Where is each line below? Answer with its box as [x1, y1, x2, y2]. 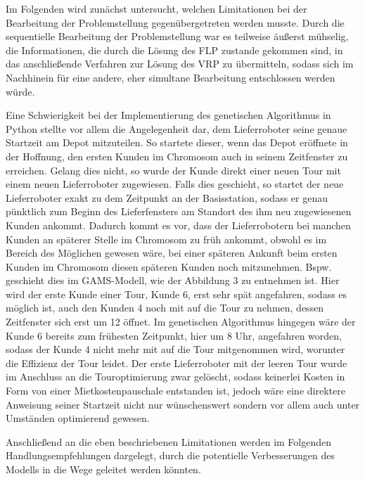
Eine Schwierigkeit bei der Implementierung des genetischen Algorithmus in [6, 108, 331, 122]
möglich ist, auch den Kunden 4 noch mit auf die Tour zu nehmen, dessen [6, 300, 324, 315]
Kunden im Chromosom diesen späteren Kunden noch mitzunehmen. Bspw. [6, 259, 332, 274]
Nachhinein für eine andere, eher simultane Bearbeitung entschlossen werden [6, 70, 335, 84]
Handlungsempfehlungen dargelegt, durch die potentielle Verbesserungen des [6, 448, 335, 463]
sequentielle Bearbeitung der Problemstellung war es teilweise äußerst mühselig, [6, 29, 349, 44]
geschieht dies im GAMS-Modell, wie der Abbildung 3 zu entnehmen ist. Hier [6, 273, 340, 288]
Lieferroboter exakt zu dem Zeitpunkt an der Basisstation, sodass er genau [6, 190, 328, 205]
